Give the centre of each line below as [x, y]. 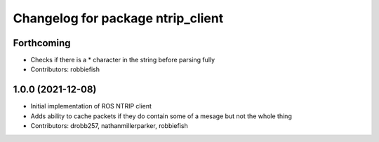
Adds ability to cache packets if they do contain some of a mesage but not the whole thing [161, 116]
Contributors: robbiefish [65, 69]
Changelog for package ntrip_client [118, 18]
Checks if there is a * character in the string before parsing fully [123, 60]
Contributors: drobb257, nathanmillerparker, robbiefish [109, 126]
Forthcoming [42, 43]
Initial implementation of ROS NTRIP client [91, 106]
